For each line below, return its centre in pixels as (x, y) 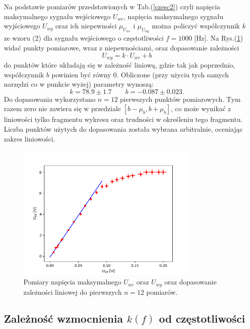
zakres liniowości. (30, 138)
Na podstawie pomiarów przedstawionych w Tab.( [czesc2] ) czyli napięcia (112, 6)
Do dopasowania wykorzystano (50, 99)
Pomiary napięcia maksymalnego (73, 282)
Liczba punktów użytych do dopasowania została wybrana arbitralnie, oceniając (123, 129)
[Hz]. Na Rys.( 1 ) (219, 38)
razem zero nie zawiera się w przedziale (62, 108)
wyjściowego (22, 26)
